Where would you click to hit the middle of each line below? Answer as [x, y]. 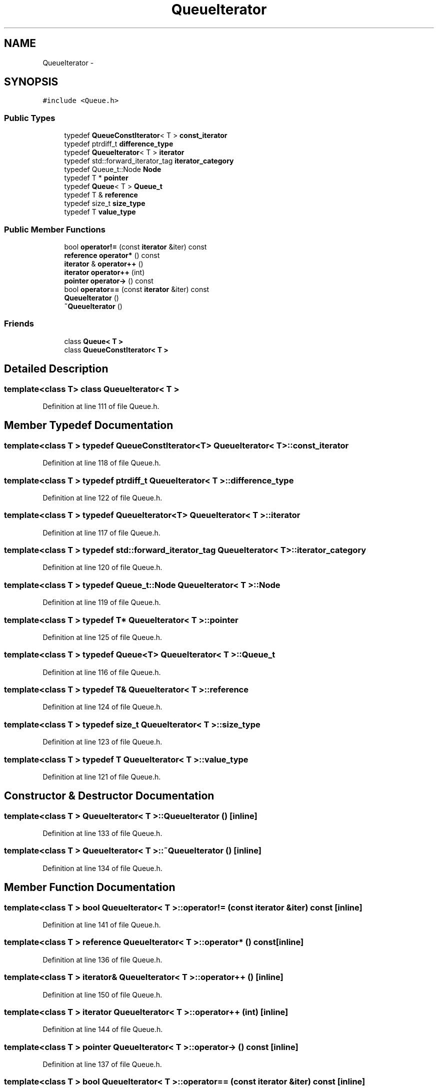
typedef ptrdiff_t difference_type [119, 144]
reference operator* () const [112, 255]
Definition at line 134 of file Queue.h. [102, 868]
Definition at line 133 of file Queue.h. [102, 833]
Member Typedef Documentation [89, 425]
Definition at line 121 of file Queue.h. [102, 776]
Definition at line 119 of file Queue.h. [102, 602]
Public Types [30, 118]
